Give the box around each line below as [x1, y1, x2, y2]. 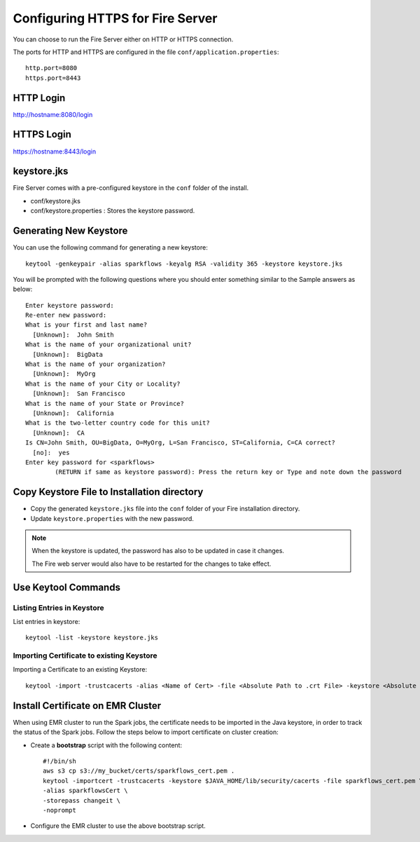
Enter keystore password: [25, 301, 115, 309]
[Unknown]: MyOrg [32, 370, 96, 378]
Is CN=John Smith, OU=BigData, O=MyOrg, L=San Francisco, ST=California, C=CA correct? [25, 439, 336, 447]
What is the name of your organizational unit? [25, 341, 192, 348]
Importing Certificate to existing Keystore [13, 651, 157, 660]
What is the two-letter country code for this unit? [25, 419, 210, 427]
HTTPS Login [13, 128, 71, 140]
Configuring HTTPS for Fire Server [13, 11, 218, 26]
